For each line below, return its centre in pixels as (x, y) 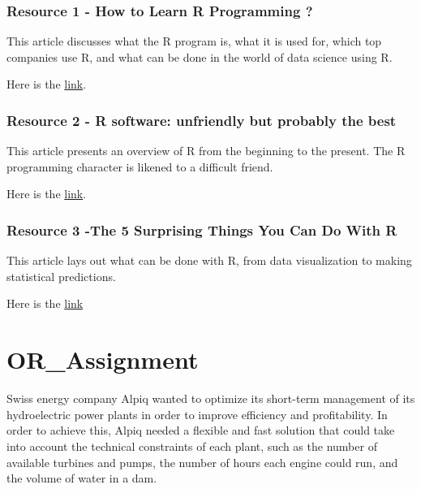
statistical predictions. (61, 276)
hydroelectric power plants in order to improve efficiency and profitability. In (197, 414)
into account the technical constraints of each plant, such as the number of (192, 446)
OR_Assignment (103, 359)
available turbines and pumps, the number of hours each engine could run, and (202, 462)
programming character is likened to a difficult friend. (140, 166)
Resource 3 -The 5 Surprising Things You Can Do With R (202, 229)
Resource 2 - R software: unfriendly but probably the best (202, 120)
